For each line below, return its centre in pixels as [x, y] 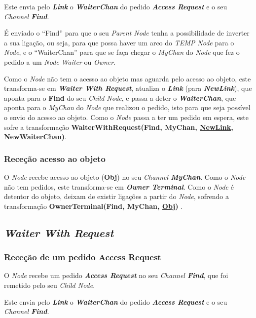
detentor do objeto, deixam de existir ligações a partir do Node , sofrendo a [116, 196]
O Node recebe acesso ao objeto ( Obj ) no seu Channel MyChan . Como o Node [125, 177]
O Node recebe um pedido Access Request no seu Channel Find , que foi [116, 275]
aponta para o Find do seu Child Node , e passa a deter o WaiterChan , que [120, 98]
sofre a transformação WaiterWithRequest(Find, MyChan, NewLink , [119, 127]
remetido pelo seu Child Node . [50, 285]
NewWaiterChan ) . [36, 137]
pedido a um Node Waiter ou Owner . [60, 61]
